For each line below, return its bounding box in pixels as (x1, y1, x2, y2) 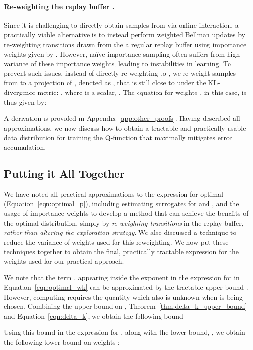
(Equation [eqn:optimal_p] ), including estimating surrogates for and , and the (4, 198, 239, 209)
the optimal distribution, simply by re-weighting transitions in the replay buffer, (4, 217, 244, 228)
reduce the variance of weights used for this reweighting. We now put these (4, 236, 229, 247)
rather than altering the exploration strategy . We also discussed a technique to (4, 227, 237, 237)
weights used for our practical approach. (4, 256, 124, 266)
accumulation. (4, 141, 46, 152)
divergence (4, 87, 35, 97)
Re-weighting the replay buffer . (4, 1, 115, 11)
